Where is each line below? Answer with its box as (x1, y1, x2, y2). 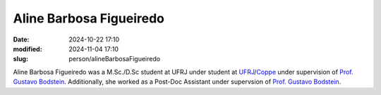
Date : (13, 35, 30, 44)
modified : (13, 44, 42, 53)
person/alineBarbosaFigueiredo (68, 55, 161, 63)
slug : (13, 55, 28, 63)
